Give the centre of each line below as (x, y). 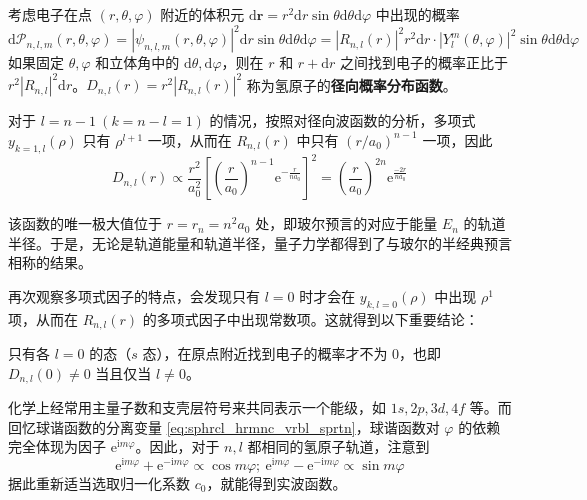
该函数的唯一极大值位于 (85, 223)
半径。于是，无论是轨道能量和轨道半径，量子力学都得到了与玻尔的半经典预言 (260, 242)
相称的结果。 (50, 262)
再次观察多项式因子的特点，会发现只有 (134, 295)
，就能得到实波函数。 (276, 483)
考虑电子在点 (50, 14)
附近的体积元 (202, 14)
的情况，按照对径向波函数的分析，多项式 (342, 120)
